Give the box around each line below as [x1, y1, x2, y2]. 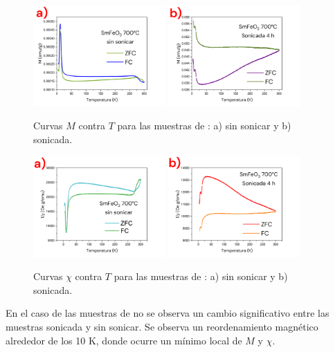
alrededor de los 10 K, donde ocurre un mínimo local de [6, 333, 242, 347]
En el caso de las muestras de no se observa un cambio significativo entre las [6, 306, 329, 320]
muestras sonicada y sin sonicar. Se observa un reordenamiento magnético [6, 319, 318, 333]
